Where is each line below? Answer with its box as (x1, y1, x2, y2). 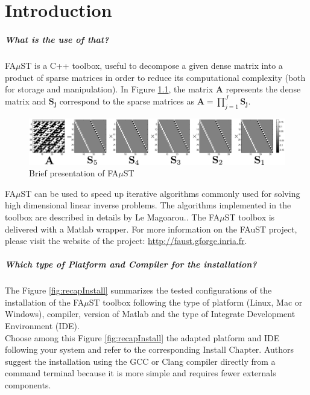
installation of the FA (5, 295, 84, 308)
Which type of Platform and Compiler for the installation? (5, 258, 257, 271)
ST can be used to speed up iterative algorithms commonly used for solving (21, 187, 300, 199)
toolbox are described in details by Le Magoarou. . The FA (5, 210, 220, 223)
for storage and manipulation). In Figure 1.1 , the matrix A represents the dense (5, 83, 301, 95)
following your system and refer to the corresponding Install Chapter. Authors (5, 343, 294, 356)
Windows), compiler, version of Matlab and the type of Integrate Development (5, 307, 296, 320)
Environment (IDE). (5, 320, 80, 332)
